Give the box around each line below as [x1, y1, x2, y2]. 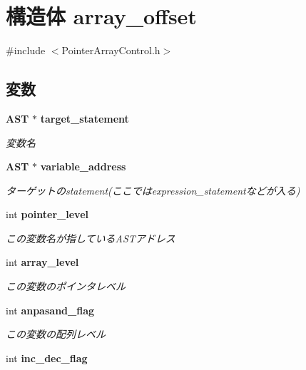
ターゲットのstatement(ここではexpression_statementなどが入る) [6, 183, 300, 197]
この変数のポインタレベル [6, 279, 126, 294]
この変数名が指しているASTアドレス [6, 230, 175, 245]
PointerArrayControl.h [61, 43, 160, 58]
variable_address [40, 159, 126, 174]
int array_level [6, 255, 79, 269]
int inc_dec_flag [6, 350, 88, 365]
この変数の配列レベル [6, 327, 106, 341]
